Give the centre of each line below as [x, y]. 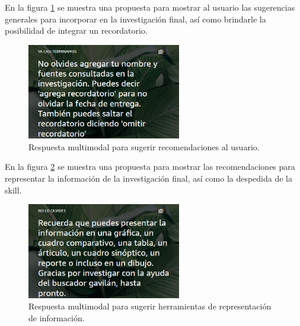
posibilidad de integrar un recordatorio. [76, 30]
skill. [13, 190]
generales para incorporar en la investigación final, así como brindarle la [135, 19]
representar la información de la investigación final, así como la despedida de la [149, 178]
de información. [57, 318]
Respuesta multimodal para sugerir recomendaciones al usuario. [144, 146]
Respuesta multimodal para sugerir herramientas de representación [150, 306]
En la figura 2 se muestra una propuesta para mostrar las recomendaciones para [150, 167]
